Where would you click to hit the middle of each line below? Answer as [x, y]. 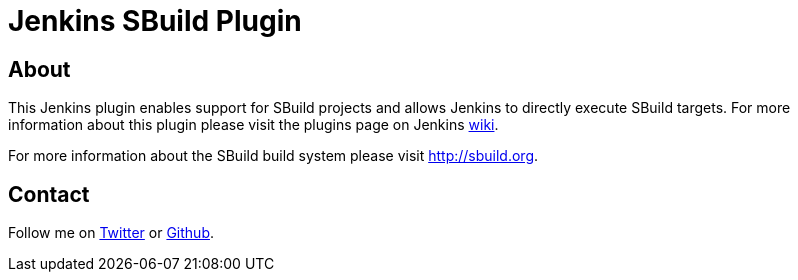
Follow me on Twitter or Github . [111, 233]
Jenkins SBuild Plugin [155, 21]
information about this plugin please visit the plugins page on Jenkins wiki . [253, 125]
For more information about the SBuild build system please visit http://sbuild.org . [273, 156]
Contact [49, 194]
